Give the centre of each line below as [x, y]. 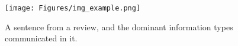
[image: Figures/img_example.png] [73, 8]
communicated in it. [41, 38]
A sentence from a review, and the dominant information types [119, 26]
